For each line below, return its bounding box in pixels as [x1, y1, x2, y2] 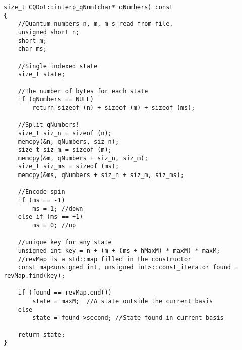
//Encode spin [18, 188, 65, 196]
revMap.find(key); [4, 272, 65, 279]
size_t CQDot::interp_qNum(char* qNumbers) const [4, 4, 173, 11]
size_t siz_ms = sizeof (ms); [18, 163, 119, 170]
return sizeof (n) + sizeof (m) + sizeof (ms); [32, 104, 195, 111]
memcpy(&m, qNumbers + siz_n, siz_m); [18, 154, 148, 162]
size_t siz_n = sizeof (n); [18, 129, 112, 137]
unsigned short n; [18, 28, 80, 36]
